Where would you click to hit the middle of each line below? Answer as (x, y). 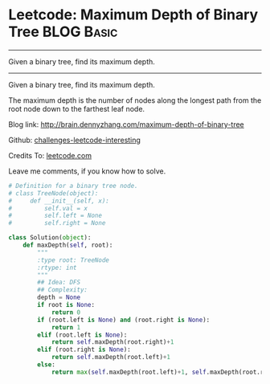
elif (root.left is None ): (82, 335)
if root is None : (66, 305)
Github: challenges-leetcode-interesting (74, 140)
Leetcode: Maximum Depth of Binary (133, 15)
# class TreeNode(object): (53, 193)
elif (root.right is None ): (84, 350)
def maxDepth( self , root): (68, 245)
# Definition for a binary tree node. (73, 186)
